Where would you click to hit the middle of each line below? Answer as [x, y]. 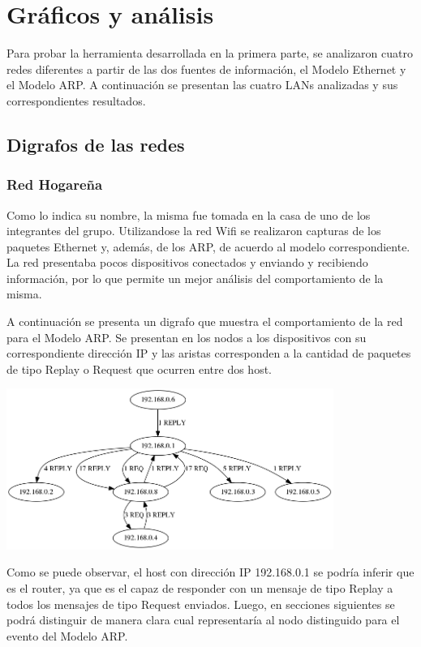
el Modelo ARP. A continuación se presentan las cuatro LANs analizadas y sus [202, 85]
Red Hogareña [55, 184]
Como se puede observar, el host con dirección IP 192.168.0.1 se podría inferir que [210, 572]
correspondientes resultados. [76, 100]
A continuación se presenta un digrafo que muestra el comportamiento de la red [205, 321]
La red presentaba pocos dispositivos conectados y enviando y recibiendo [187, 262]
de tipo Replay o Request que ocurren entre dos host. [139, 368]
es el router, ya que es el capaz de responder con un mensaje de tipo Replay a [200, 588]
